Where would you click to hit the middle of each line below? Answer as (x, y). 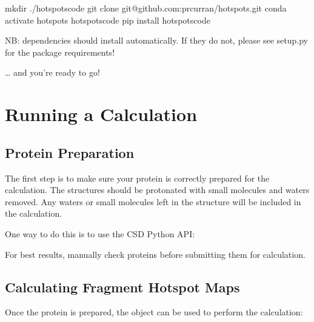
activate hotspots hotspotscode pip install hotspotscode (108, 20)
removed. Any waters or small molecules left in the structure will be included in (153, 201)
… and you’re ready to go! (52, 72)
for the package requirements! (60, 52)
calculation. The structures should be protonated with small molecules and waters (157, 190)
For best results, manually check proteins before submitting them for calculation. (155, 254)
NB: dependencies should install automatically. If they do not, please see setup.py (156, 40)
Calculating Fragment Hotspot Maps (122, 287)
